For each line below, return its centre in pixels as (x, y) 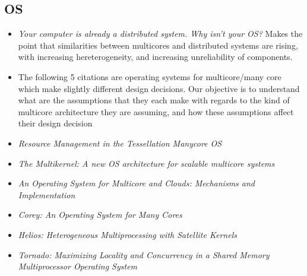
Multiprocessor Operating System (78, 266)
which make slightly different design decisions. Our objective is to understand (159, 88)
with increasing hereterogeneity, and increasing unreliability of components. (155, 57)
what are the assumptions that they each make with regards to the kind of (154, 100)
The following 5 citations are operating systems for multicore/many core (150, 76)
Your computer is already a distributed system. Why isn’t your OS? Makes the (160, 34)
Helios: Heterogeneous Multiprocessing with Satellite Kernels (127, 234)
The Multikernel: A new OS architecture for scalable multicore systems (146, 163)
